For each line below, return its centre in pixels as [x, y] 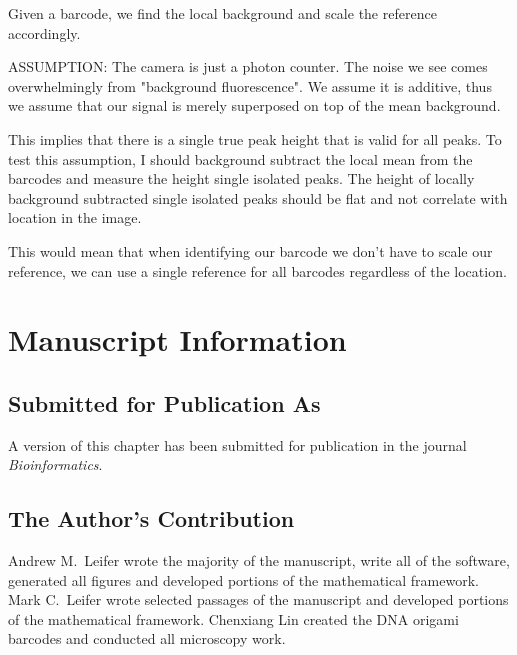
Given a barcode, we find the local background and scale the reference [222, 13]
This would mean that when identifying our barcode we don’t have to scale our [250, 250]
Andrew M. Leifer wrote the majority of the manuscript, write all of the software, [259, 560]
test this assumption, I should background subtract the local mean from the [240, 158]
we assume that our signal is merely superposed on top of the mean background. [254, 105]
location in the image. [75, 217]
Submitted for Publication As [164, 402]
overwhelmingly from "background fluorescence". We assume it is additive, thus [250, 85]
